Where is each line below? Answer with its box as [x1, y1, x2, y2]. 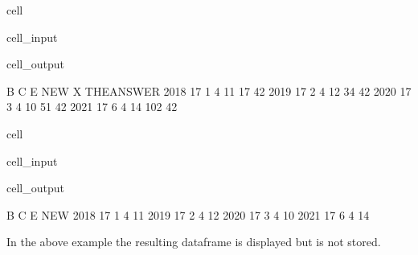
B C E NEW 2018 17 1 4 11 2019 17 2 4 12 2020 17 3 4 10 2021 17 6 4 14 [6, 206, 370, 223]
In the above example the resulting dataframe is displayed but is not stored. [6, 233, 381, 250]
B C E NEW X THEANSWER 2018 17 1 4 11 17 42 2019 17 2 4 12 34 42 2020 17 [6, 82, 412, 99]
